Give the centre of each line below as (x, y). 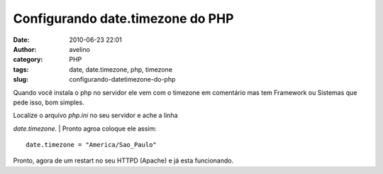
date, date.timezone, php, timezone (121, 69)
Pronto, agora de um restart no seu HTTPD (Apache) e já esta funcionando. (123, 161)
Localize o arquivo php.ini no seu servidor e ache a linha (95, 115)
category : (28, 60)
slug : (21, 80)
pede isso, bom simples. (49, 102)
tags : (21, 69)
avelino (79, 49)
